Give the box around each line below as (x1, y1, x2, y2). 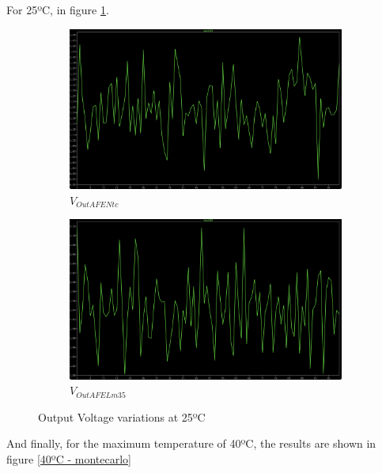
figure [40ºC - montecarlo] (6, 450, 131, 467)
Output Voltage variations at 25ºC (38, 408, 206, 425)
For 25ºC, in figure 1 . (6, 2, 109, 17)
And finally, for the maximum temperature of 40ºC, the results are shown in (6, 435, 376, 452)
